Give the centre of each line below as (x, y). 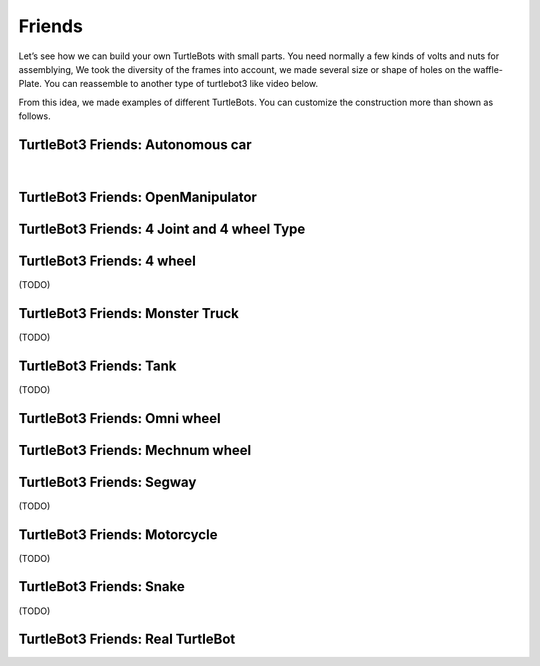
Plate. (30, 84)
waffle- (488, 69)
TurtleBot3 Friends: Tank (97, 365)
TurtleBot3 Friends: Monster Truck (129, 313)
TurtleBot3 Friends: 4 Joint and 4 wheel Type (162, 228)
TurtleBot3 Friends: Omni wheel (119, 418)
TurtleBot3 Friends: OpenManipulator (137, 196)
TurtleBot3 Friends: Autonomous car (135, 144)
